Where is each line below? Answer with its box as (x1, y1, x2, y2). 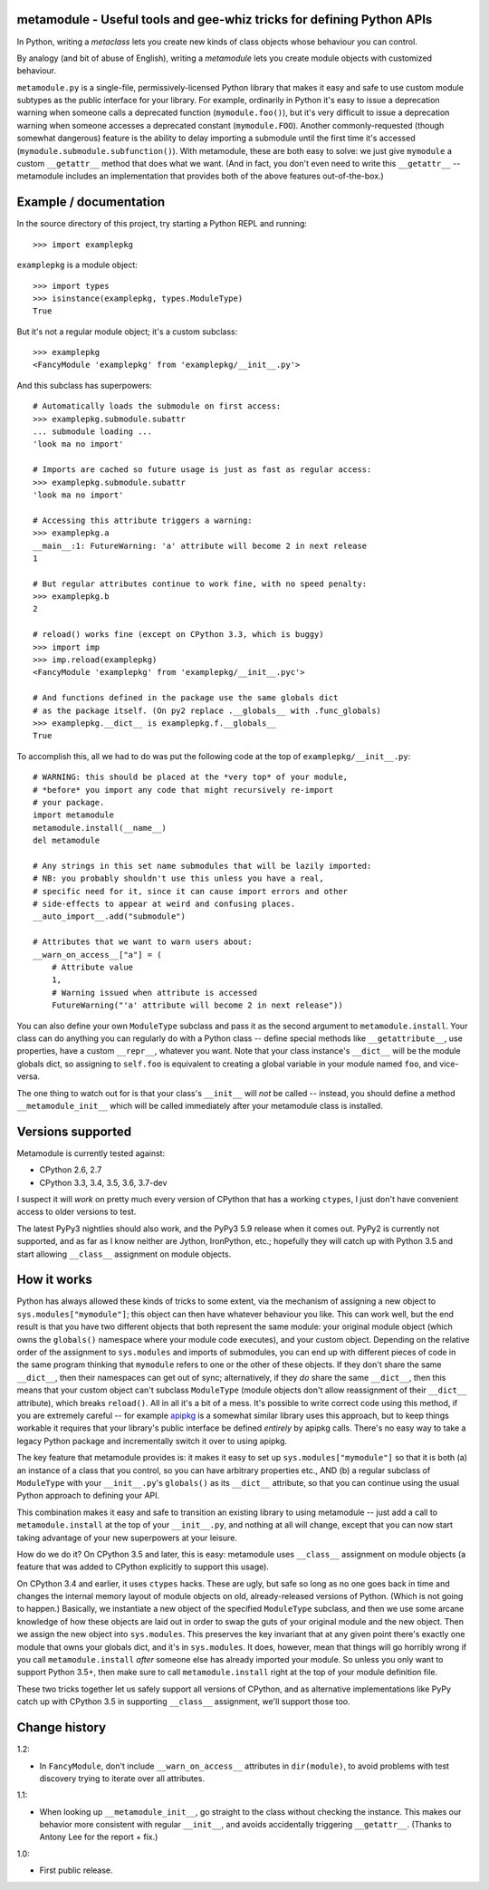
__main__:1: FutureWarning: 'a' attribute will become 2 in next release (33, 540, 368, 551)
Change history (16, 1720, 107, 1735)
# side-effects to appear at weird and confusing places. (33, 899, 296, 910)
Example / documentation (16, 195, 166, 210)
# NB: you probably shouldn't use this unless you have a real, (33, 873, 325, 883)
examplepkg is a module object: (16, 259, 138, 271)
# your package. (33, 797, 105, 807)
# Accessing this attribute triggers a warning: (33, 515, 253, 526)
